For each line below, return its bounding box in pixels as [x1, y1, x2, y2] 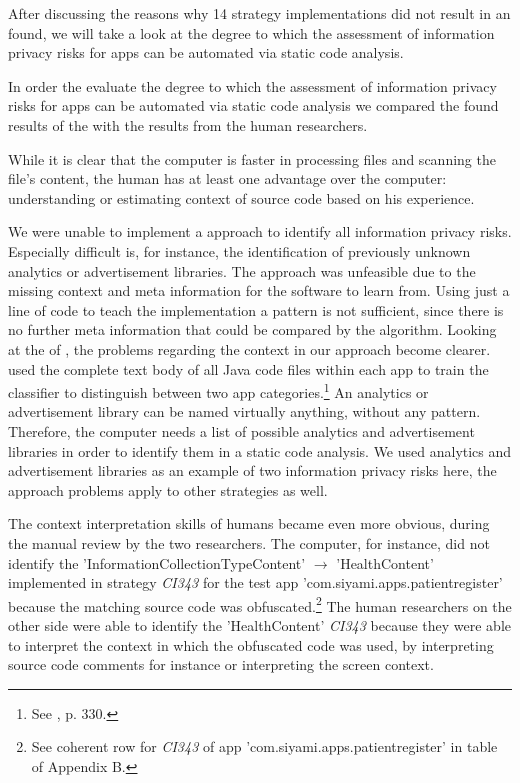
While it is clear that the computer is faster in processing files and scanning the [8, 148, 496, 169]
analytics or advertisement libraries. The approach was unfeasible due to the [8, 260, 476, 281]
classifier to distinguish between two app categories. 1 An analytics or [8, 379, 429, 402]
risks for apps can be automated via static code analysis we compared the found [8, 95, 499, 116]
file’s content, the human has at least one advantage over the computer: [8, 168, 447, 189]
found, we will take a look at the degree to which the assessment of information [8, 22, 495, 43]
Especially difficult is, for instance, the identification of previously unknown [8, 240, 471, 261]
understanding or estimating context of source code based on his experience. [8, 187, 475, 208]
